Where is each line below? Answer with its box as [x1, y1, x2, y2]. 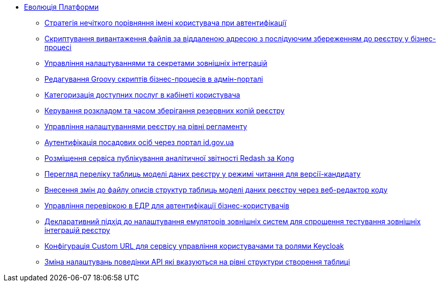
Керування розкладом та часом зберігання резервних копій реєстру [44, 106, 285, 115]
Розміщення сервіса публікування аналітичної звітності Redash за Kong [44, 154, 295, 162]
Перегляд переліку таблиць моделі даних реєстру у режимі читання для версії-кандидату [44, 170, 361, 178]
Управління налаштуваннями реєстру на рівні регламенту [44, 122, 248, 131]
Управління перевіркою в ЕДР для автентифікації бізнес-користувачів [44, 201, 289, 210]
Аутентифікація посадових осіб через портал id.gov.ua [44, 138, 234, 147]
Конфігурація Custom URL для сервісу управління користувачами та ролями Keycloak [44, 242, 344, 250]
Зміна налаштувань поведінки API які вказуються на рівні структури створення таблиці [44, 257, 350, 266]
